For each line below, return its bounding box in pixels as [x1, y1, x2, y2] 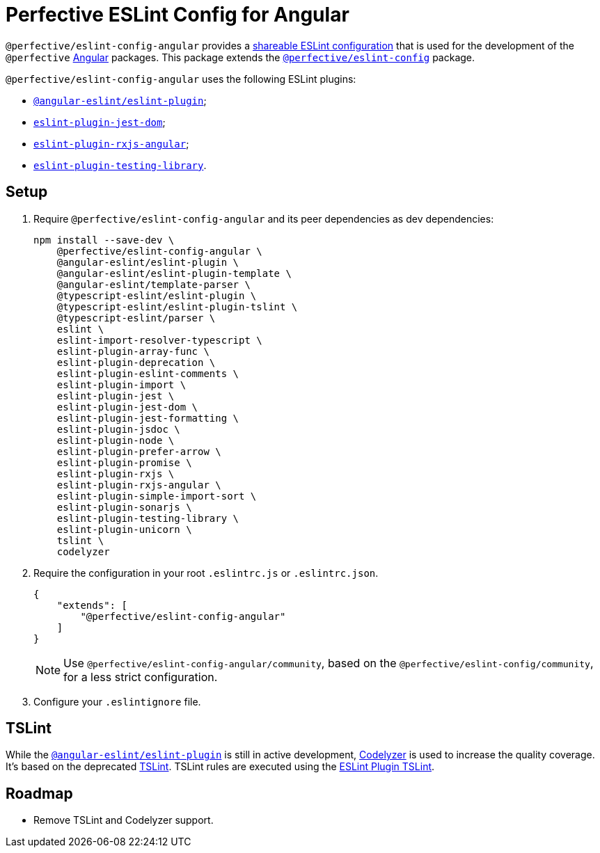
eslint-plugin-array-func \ [56, 345, 210, 357]
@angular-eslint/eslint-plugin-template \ [56, 267, 292, 279]
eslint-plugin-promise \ [56, 456, 192, 468]
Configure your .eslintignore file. [33, 695, 201, 708]
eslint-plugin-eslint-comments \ [56, 367, 239, 379]
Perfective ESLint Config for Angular [6, 3, 349, 26]
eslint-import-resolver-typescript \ [56, 334, 262, 346]
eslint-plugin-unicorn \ [56, 523, 192, 535]
